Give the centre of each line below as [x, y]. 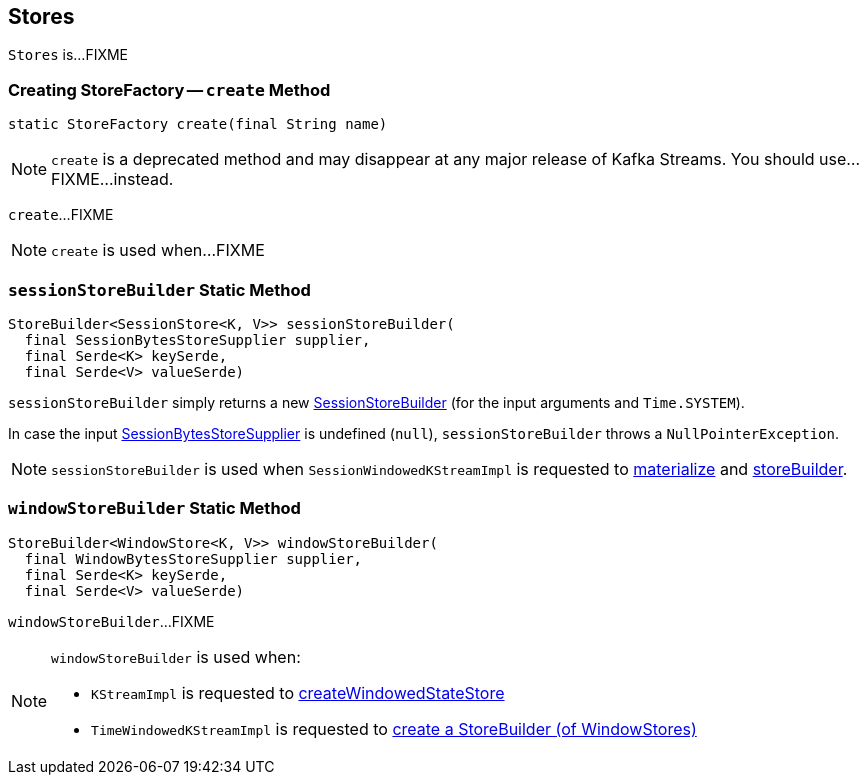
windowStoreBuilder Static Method [154, 508]
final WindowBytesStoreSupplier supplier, [193, 558]
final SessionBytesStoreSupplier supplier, [197, 339]
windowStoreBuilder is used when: [176, 656]
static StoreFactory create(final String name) [198, 124]
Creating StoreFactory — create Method [169, 89]
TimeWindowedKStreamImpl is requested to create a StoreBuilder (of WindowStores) [394, 728]
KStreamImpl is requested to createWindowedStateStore [298, 692]
